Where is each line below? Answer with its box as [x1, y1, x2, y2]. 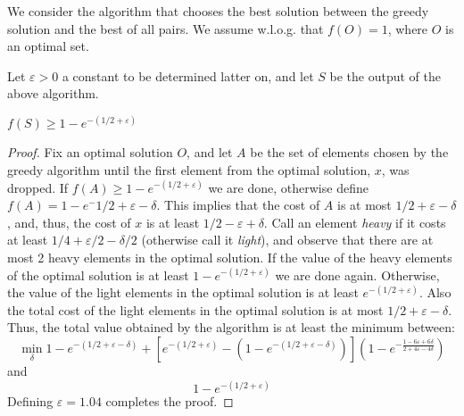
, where [387, 19, 428, 37]
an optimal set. [7, 37, 89, 55]
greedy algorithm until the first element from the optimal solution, [7, 161, 371, 179]
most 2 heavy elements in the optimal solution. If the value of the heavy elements [7, 248, 452, 267]
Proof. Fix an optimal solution [7, 143, 173, 162]
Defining [7, 392, 54, 411]
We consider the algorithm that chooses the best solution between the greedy [7, 2, 429, 20]
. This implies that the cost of [156, 196, 320, 214]
